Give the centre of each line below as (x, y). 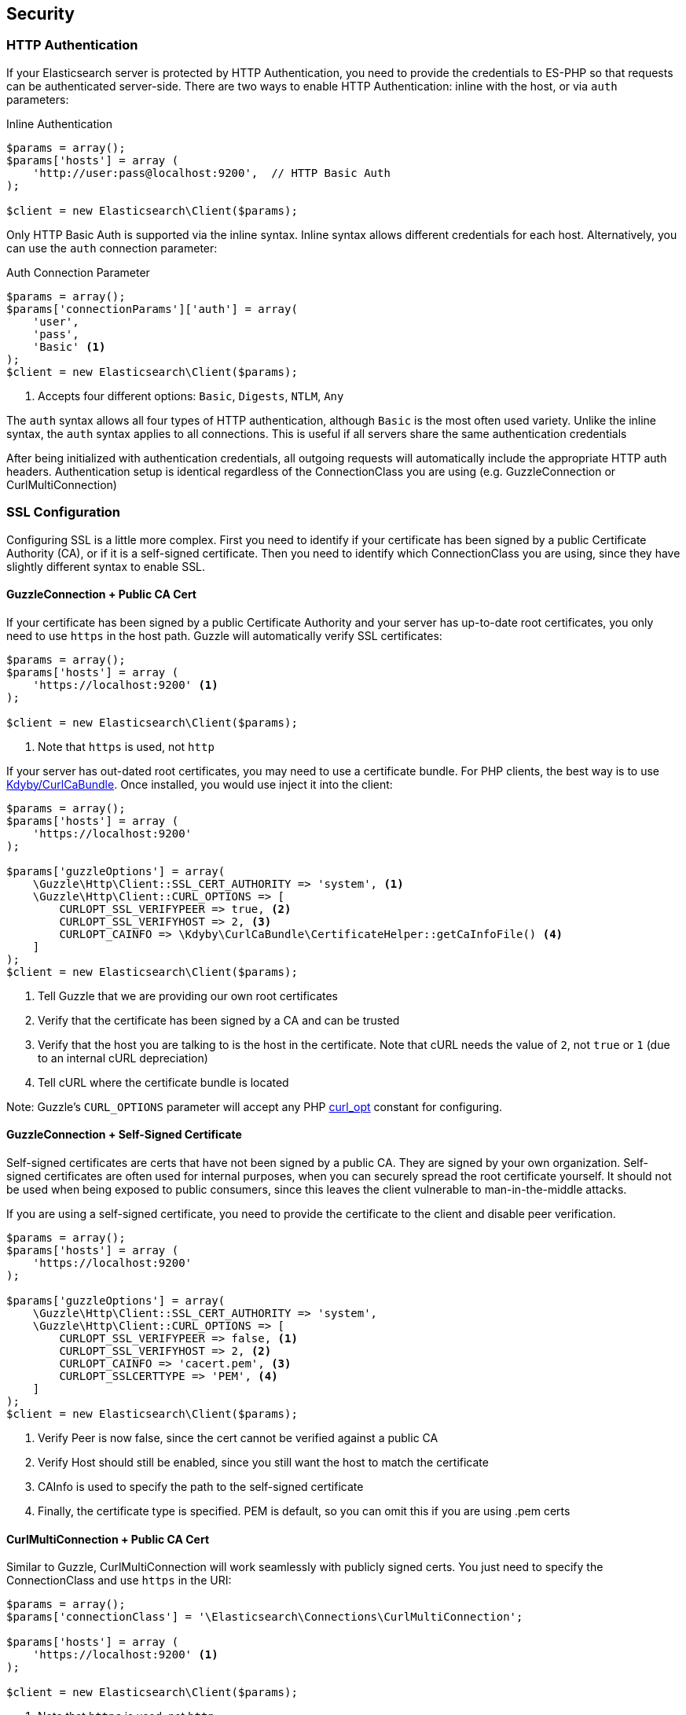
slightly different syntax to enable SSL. (106, 566)
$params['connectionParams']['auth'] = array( (152, 309)
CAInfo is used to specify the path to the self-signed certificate (201, 1486)
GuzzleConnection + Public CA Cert (101, 594)
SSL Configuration (64, 512)
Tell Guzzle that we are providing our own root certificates (188, 996)
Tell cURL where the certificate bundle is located (163, 1082)
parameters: (38, 99)
